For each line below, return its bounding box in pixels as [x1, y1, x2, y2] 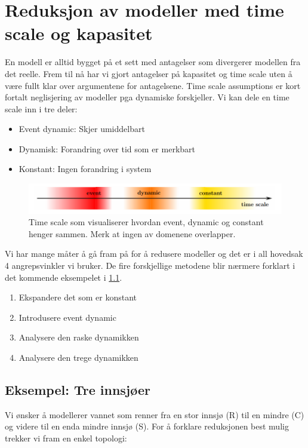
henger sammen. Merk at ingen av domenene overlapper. [29, 227, 236, 240]
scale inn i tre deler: [5, 102, 78, 115]
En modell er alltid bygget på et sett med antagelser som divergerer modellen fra [5, 56, 301, 68]
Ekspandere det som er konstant [19, 291, 137, 303]
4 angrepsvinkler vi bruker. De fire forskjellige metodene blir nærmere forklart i [5, 259, 295, 271]
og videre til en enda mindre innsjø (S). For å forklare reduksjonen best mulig [5, 420, 289, 432]
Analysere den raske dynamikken [19, 331, 139, 343]
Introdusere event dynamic [19, 311, 116, 323]
